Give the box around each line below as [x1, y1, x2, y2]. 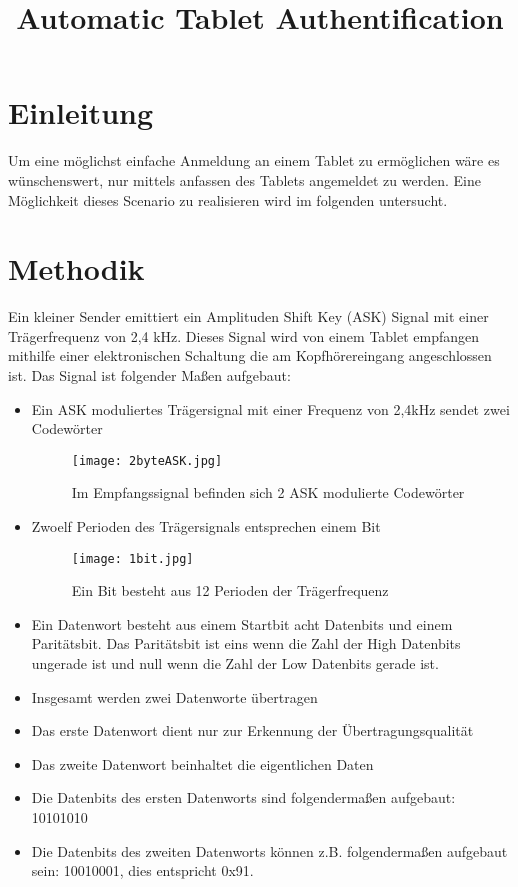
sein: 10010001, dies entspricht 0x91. [31, 860, 254, 881]
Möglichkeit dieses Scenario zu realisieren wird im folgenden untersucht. [8, 189, 448, 210]
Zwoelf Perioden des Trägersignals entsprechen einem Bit [31, 516, 381, 537]
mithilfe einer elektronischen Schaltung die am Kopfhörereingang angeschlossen [8, 345, 492, 366]
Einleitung [8, 92, 154, 133]
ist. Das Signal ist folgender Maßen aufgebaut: [8, 365, 291, 385]
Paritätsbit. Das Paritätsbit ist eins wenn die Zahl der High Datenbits [31, 633, 461, 654]
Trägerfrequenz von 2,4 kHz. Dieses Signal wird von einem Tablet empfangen [8, 325, 480, 346]
